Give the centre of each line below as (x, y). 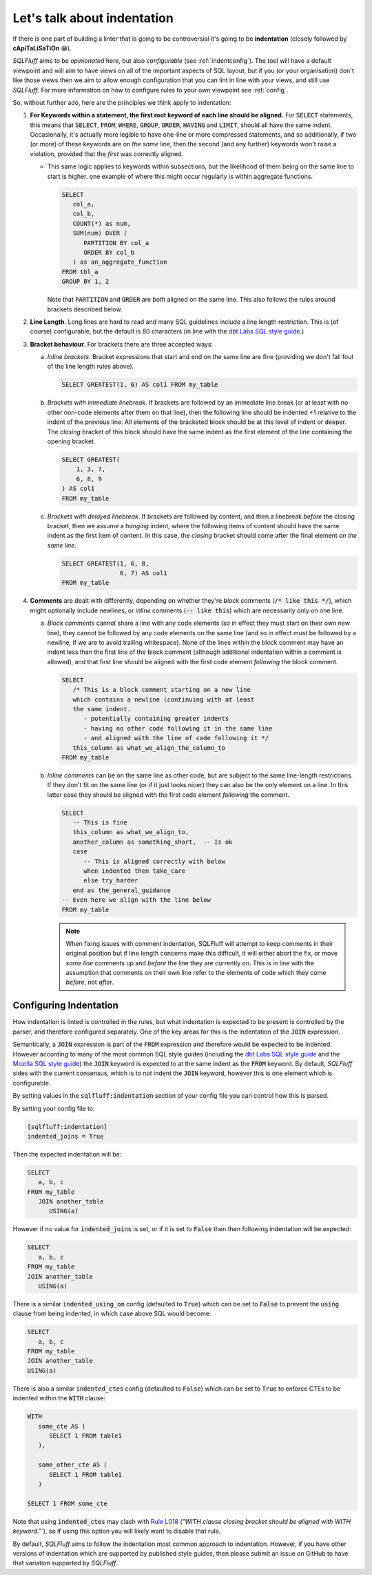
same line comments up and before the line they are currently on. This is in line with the (190, 963)
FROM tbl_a (80, 272)
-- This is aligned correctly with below (154, 861)
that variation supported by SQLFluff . (65, 1563)
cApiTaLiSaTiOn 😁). (42, 48)
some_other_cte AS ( (73, 1465)
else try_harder (111, 881)
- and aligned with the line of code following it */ (176, 738)
